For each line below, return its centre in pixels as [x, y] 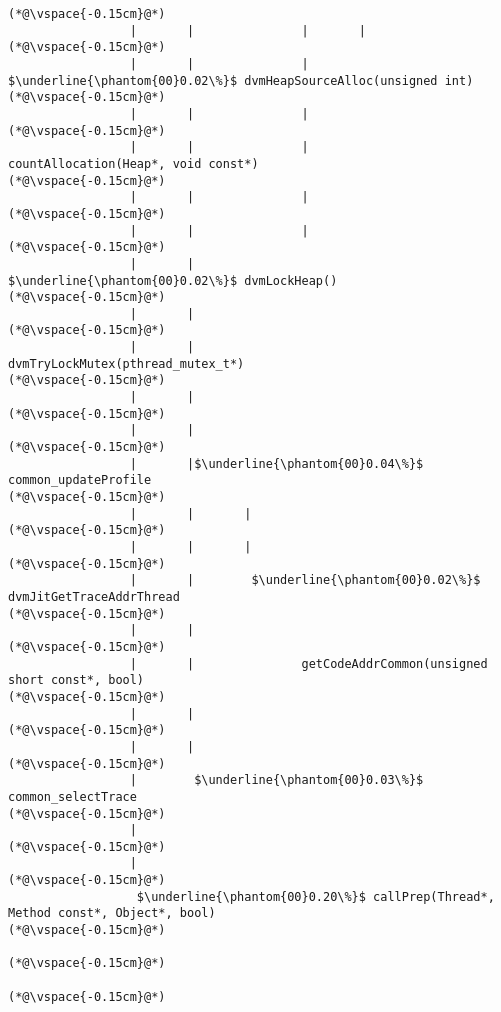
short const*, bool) [76, 680]
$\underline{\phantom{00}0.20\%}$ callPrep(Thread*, [315, 896]
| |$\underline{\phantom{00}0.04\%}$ [276, 463]
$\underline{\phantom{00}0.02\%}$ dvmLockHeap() [173, 280]
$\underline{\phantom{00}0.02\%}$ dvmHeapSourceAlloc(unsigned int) [241, 80]
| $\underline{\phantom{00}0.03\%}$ [276, 780]
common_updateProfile [80, 480]
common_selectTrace [72, 796]
